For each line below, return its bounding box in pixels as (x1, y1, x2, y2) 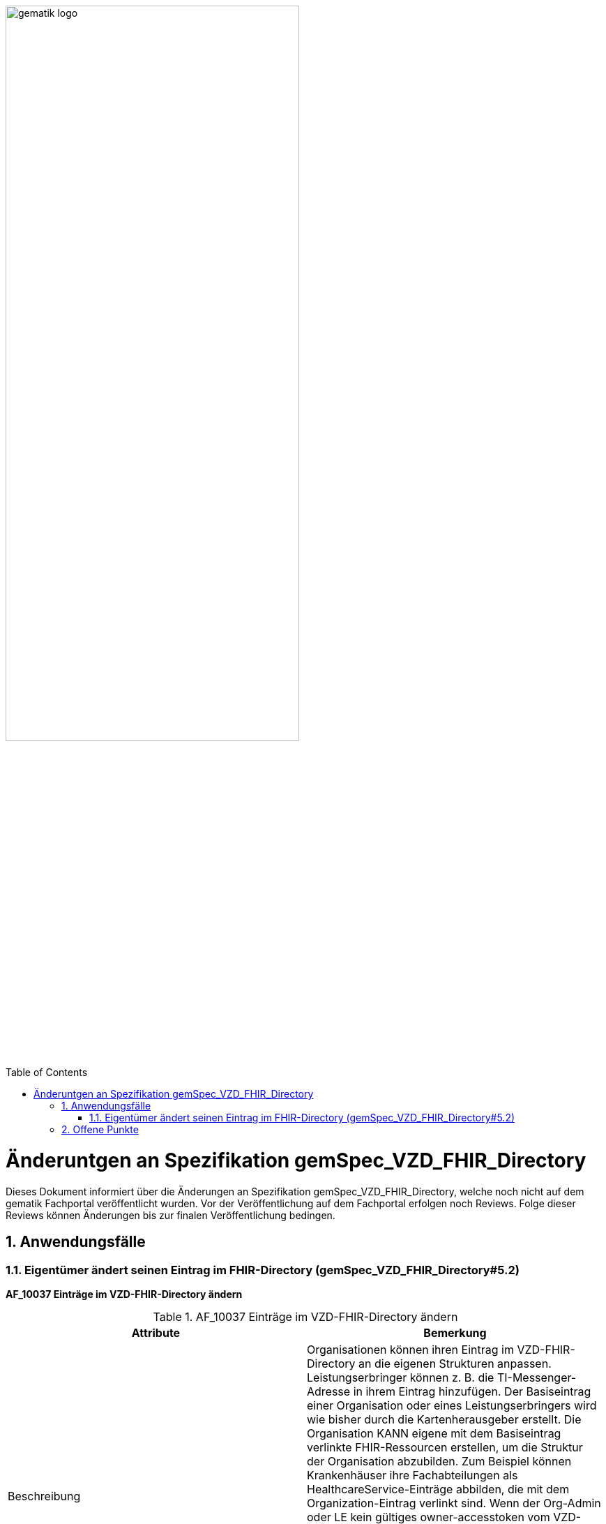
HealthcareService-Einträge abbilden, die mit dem (307, 1482, 570, 1497)
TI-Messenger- (497, 1370, 577, 1385)
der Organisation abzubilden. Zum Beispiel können (307, 1454, 572, 1469)
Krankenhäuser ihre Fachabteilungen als (307, 1468, 518, 1483)
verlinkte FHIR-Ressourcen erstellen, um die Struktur (307, 1440, 583, 1455)
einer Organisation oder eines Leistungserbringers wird (307, 1398, 597, 1413)
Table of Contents (6, 1066, 88, 1079)
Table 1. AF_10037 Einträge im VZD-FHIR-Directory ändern (153, 1310, 458, 1324)
